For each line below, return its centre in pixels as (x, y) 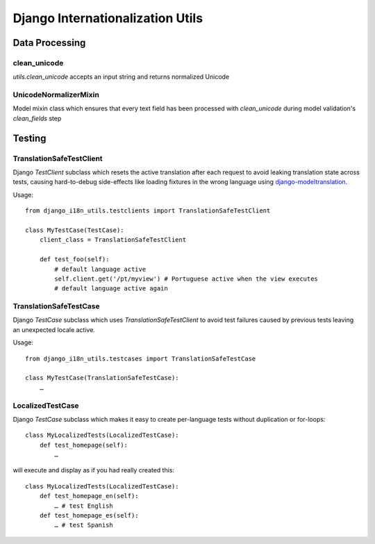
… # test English (84, 506)
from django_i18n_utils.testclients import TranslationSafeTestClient (148, 211)
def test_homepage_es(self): (89, 516)
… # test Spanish (84, 525)
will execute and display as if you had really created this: (94, 470)
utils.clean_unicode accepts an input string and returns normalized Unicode (121, 77)
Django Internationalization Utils (108, 18)
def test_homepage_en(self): (89, 496)
